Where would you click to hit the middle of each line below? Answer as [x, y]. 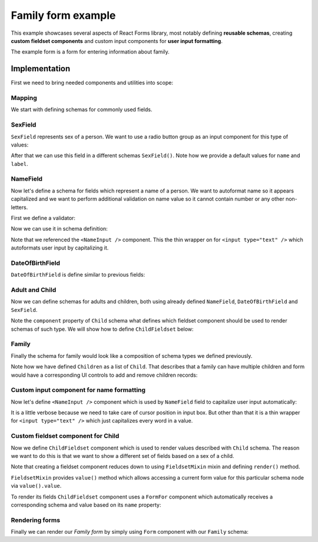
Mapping [24, 98]
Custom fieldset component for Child [65, 436]
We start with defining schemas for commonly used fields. [82, 109]
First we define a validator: [43, 218]
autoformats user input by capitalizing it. [60, 248]
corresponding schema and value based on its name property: [86, 505]
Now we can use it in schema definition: [59, 229]
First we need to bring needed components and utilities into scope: [92, 83]
